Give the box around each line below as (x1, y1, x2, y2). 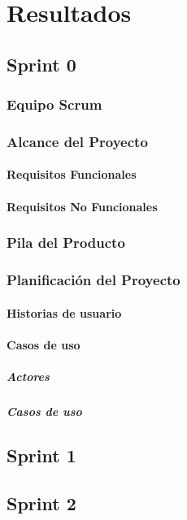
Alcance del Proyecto (7, 131, 148, 151)
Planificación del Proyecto (7, 269, 180, 289)
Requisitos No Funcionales (7, 197, 158, 214)
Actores (7, 367, 50, 384)
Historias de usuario (7, 304, 122, 321)
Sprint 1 (7, 442, 76, 467)
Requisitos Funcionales (7, 166, 137, 183)
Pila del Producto (7, 232, 125, 253)
